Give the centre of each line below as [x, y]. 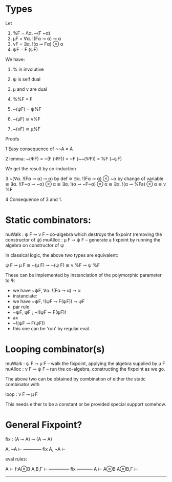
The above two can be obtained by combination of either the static [76, 379]
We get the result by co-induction [41, 168]
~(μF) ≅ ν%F [27, 119]
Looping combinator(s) [55, 349]
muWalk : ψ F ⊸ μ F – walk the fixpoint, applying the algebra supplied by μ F [85, 363]
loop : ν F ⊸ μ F [22, 394]
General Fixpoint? [44, 425]
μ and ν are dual [30, 89]
